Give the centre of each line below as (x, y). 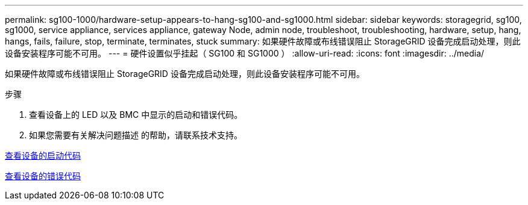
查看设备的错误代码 (43, 176)
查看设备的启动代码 (43, 155)
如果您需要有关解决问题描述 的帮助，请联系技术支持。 (136, 135)
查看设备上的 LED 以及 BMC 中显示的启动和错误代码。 (136, 115)
